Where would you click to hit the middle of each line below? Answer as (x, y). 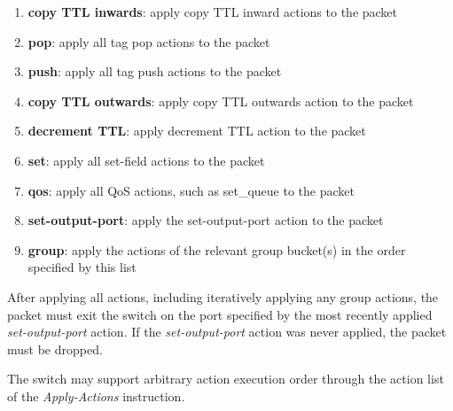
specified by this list (82, 267)
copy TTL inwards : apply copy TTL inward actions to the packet (213, 12)
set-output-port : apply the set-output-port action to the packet (206, 220)
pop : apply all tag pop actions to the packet (149, 41)
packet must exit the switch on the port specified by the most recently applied (220, 314)
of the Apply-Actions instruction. (96, 395)
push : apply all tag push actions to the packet (155, 71)
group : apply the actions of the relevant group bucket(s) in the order (217, 249)
